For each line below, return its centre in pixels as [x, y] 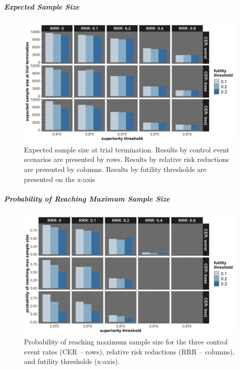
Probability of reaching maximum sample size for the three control [126, 342]
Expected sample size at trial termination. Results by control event [127, 149]
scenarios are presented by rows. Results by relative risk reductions [126, 159]
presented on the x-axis [60, 179]
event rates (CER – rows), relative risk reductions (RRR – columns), [129, 351]
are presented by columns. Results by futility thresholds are [115, 169]
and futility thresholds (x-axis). [72, 361]
